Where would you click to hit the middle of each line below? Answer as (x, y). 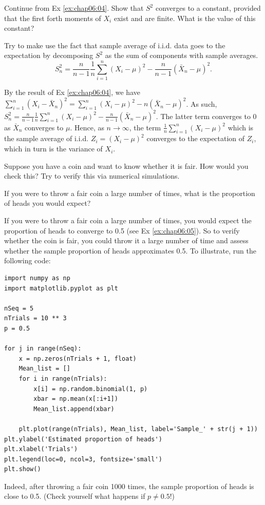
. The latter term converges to (203, 116)
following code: (27, 260)
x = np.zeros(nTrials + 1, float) (78, 358)
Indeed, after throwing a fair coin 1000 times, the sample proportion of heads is (129, 486)
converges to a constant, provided (208, 8)
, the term (145, 127)
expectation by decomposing (49, 55)
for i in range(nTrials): (63, 378)
